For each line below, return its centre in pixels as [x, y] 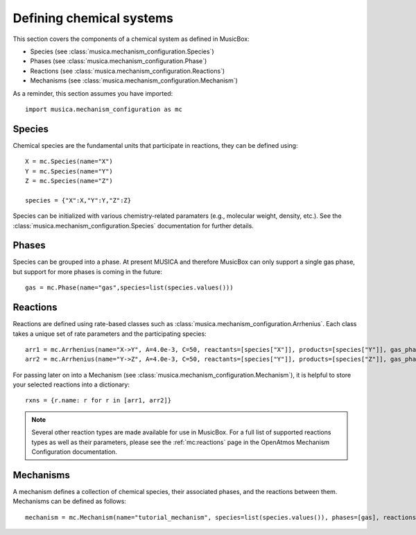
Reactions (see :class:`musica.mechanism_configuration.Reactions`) [128, 71]
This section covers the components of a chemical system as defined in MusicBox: [131, 39]
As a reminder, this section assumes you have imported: [93, 93]
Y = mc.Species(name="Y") [69, 171]
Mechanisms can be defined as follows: [69, 501]
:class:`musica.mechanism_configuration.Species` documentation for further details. [133, 226]
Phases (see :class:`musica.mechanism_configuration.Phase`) [119, 61]
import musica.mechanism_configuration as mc [104, 109]
